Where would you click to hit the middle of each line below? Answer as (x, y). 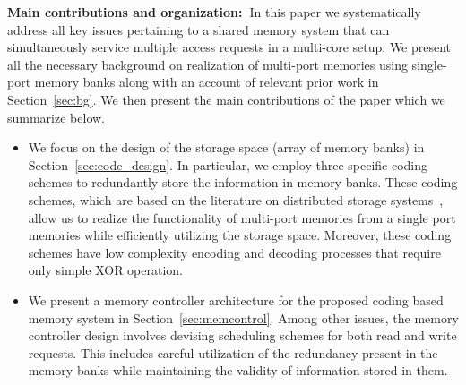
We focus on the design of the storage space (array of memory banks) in (226, 147)
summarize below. (56, 117)
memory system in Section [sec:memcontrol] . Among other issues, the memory (243, 317)
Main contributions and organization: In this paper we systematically (214, 12)
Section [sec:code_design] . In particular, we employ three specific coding (228, 164)
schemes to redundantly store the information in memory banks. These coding (243, 182)
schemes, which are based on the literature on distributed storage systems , (236, 199)
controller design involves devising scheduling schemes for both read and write (242, 335)
